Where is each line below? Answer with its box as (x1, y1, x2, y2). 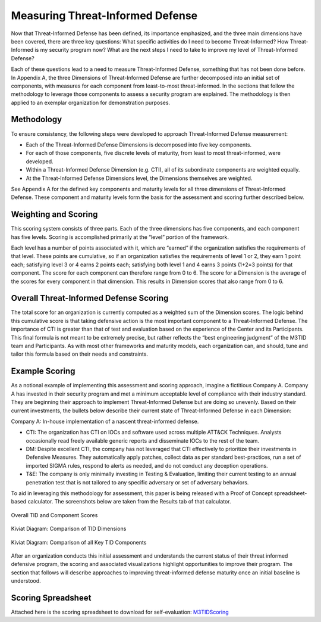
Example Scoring (11, 366, 75, 377)
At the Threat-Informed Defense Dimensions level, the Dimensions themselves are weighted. (26, 175, 253, 182)
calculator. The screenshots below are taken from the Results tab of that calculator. (27, 498, 231, 505)
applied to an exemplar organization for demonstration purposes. (11, 99, 171, 106)
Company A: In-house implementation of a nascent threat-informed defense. (11, 418, 199, 425)
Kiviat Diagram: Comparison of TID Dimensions (11, 525, 127, 533)
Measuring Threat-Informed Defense (11, 9, 198, 22)
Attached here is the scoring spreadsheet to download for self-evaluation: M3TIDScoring (11, 608, 229, 616)
